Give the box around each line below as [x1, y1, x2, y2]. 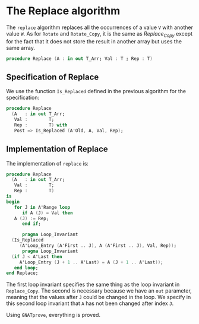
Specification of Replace [6, 72, 99, 82]
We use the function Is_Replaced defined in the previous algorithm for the [6, 88, 186, 95]
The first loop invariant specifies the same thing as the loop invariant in [6, 281, 180, 288]
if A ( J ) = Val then [21, 209, 73, 216]
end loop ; [14, 265, 39, 271]
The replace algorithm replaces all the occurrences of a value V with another [6, 24, 194, 31]
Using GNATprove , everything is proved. [6, 312, 101, 319]
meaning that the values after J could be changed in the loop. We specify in [6, 294, 191, 301]
